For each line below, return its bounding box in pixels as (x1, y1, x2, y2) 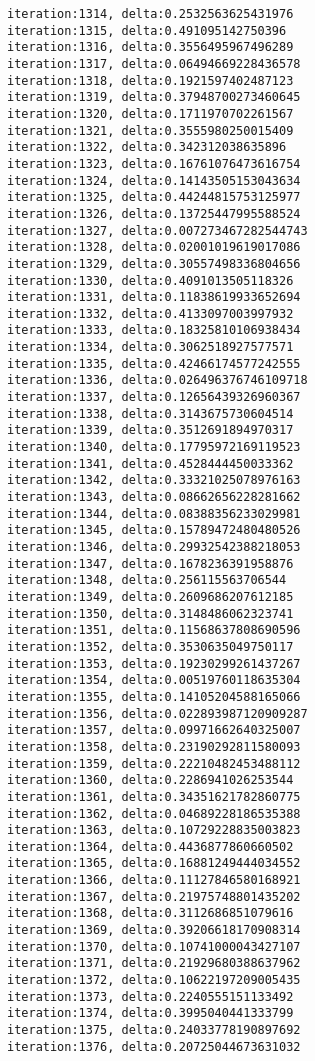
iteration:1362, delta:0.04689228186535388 (7, 806, 301, 821)
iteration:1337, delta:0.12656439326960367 (7, 390, 301, 405)
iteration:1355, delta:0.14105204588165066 (7, 689, 301, 704)
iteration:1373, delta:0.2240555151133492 (7, 989, 294, 1004)
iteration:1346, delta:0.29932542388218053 (7, 540, 301, 554)
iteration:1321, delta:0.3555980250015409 (7, 123, 294, 138)
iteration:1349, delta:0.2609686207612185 (7, 589, 294, 604)
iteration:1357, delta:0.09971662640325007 (7, 723, 301, 738)
